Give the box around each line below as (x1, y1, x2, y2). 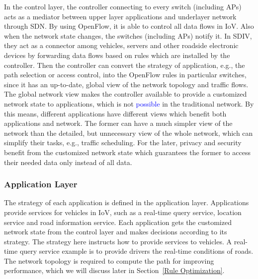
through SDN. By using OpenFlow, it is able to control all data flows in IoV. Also (4, 21, 254, 31)
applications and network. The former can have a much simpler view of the (4, 118, 233, 128)
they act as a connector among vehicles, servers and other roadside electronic (4, 40, 239, 51)
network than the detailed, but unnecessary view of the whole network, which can (4, 127, 253, 138)
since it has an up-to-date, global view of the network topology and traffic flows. (4, 79, 249, 89)
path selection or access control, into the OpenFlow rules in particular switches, (4, 69, 247, 80)
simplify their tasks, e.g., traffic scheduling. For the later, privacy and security (4, 137, 242, 148)
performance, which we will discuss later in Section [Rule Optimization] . (4, 265, 225, 276)
